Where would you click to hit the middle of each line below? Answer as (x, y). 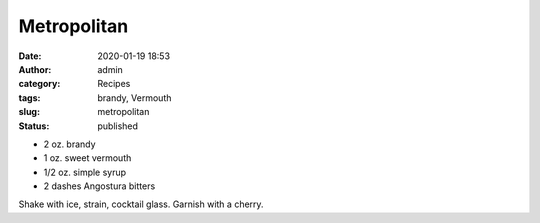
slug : (29, 112)
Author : (35, 69)
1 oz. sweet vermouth (87, 158)
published (118, 126)
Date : (30, 56)
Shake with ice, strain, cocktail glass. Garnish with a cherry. (141, 204)
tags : (29, 97)
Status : (34, 126)
